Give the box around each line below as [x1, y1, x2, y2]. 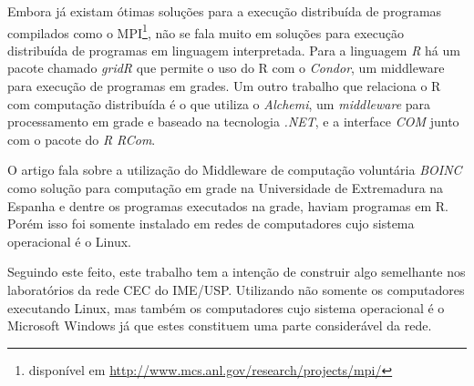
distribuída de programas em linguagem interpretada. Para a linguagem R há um [7, 40, 460, 59]
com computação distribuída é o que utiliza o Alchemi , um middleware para [7, 94, 431, 113]
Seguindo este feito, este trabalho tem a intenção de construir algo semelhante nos [7, 262, 466, 281]
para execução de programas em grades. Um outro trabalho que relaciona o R [7, 76, 441, 96]
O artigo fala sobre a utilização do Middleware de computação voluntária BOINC [7, 160, 462, 179]
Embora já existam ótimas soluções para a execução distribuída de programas [7, 2, 442, 20]
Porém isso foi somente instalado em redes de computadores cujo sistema [7, 214, 415, 233]
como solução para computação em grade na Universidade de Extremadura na [7, 178, 444, 197]
